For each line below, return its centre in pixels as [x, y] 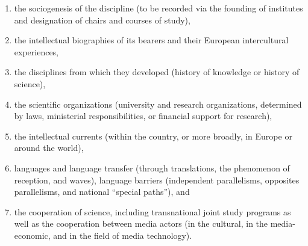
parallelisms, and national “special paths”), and [102, 192]
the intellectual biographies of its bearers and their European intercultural [151, 40]
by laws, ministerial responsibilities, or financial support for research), [143, 116]
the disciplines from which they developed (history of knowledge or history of [157, 72]
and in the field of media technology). [123, 235]
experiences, [36, 51]
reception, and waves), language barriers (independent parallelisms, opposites [157, 180]
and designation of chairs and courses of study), [102, 20]
